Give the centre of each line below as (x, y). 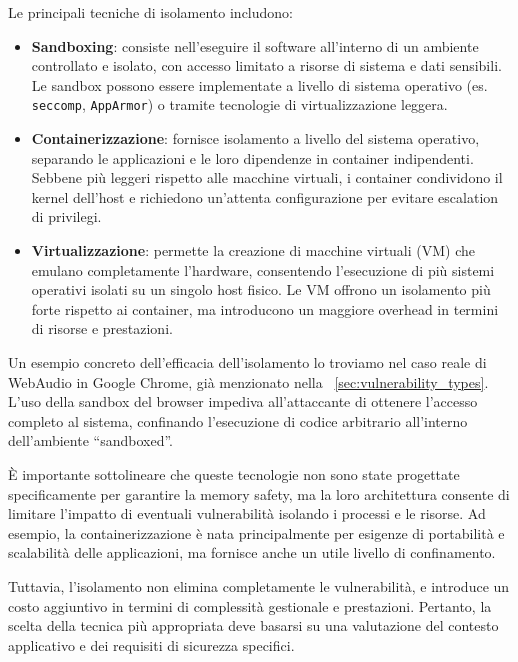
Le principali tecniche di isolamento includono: (150, 12)
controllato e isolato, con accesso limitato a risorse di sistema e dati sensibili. (266, 65)
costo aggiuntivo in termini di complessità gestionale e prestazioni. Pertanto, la (250, 605)
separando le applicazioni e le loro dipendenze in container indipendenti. (252, 157)
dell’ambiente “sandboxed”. (90, 440)
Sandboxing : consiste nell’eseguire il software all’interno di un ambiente (255, 45)
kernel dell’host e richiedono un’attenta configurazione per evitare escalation (265, 196)
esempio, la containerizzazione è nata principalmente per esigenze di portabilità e (256, 532)
